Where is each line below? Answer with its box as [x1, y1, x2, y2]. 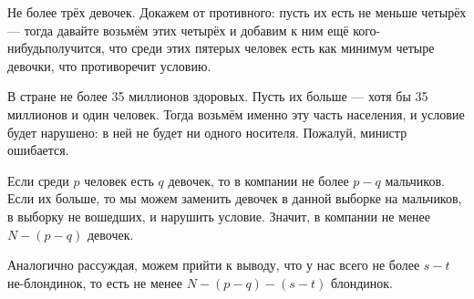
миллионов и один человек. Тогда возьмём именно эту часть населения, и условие [7, 104, 465, 123]
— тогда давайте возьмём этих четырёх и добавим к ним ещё [7, 20, 349, 39]
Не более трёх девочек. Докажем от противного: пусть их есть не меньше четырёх [7, 3, 467, 21]
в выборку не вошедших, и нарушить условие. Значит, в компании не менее [7, 206, 431, 225]
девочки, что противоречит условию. [7, 56, 211, 75]
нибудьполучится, [7, 38, 105, 57]
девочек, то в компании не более [168, 170, 349, 190]
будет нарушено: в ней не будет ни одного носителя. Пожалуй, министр [7, 122, 407, 141]
